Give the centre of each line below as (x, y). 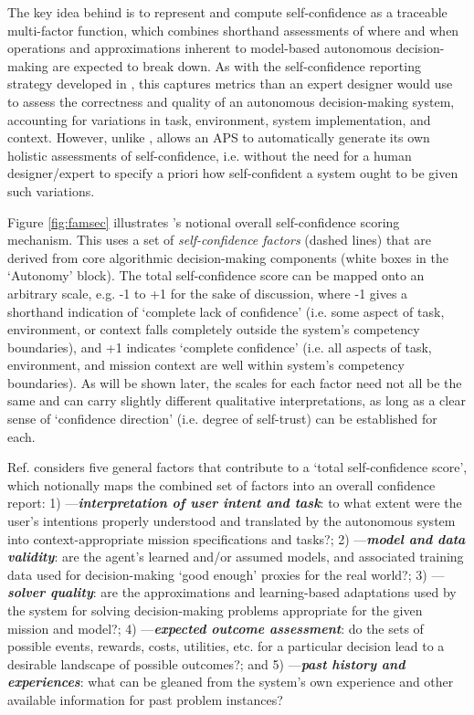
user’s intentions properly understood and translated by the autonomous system (232, 521)
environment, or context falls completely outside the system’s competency (214, 329)
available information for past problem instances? (145, 699)
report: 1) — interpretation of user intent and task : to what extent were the (235, 503)
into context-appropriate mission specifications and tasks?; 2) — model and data (237, 538)
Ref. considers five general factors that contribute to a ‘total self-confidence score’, (237, 467)
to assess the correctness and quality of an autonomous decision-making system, (231, 101)
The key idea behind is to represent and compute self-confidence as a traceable (227, 12)
